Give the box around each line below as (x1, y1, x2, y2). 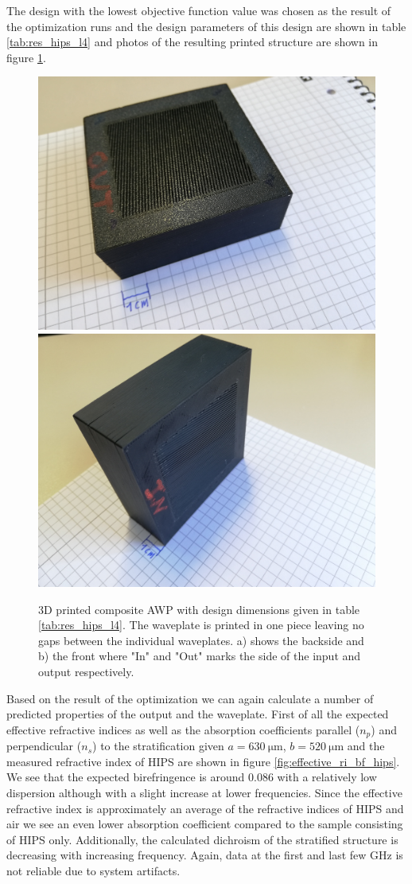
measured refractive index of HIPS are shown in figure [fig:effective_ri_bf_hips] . (6, 753, 400, 769)
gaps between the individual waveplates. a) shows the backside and (38, 632, 364, 648)
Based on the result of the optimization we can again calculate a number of (6, 690, 374, 706)
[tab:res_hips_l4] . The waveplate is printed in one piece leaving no (38, 616, 364, 633)
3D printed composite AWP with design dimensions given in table (38, 600, 360, 617)
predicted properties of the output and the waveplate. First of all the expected (6, 706, 389, 722)
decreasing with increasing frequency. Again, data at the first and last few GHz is (6, 847, 403, 863)
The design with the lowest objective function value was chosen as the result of (6, 2, 391, 18)
